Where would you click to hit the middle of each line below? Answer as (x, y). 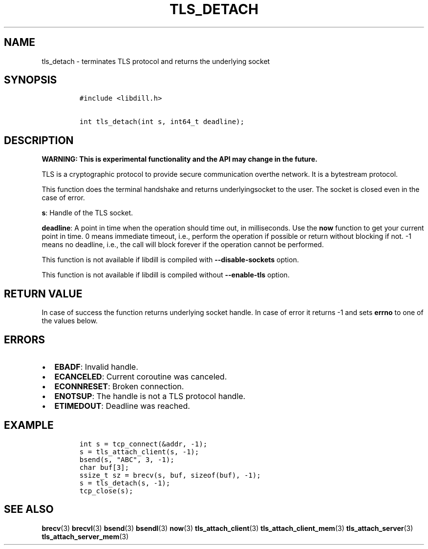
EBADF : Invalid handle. (96, 367)
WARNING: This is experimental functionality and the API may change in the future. (180, 159)
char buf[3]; (104, 467)
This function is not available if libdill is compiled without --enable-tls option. (166, 275)
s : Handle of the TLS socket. (87, 213)
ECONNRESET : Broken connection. (119, 386)
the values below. (70, 321)
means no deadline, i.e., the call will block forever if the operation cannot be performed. (183, 245)
